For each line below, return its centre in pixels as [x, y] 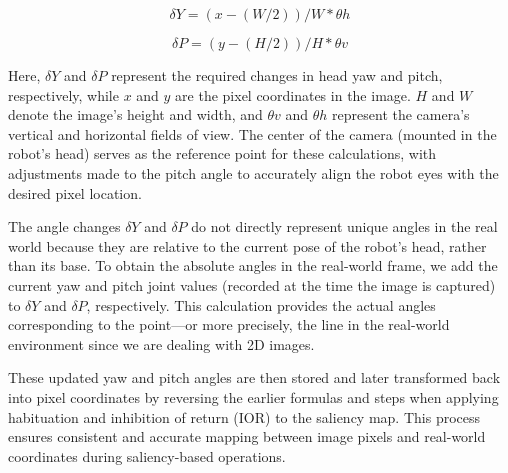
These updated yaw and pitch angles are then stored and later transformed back [254, 377]
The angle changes [64, 226]
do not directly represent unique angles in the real [344, 226]
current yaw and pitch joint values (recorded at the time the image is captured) [252, 284]
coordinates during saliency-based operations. [147, 455]
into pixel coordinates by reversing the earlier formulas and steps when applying [253, 396]
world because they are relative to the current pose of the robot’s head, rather [247, 245]
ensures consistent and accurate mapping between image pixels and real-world [247, 436]
